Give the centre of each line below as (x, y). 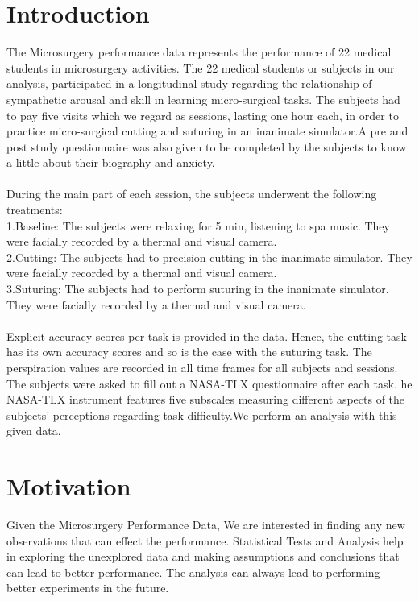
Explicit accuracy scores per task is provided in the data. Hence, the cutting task (207, 336)
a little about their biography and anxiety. (111, 162)
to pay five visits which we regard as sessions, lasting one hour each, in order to (203, 115)
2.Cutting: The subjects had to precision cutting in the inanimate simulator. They (209, 257)
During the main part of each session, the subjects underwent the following (192, 194)
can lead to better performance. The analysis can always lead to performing (193, 572)
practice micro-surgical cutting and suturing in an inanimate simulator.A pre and (207, 131)
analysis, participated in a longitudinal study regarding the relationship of (189, 83)
